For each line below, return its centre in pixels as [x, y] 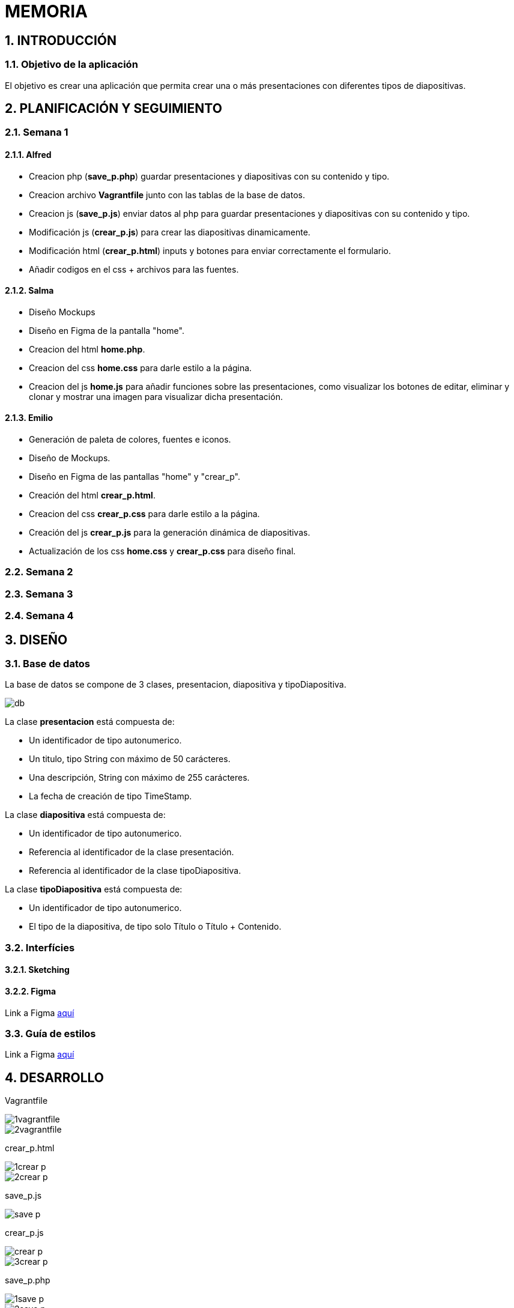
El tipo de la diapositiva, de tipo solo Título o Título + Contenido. [155, 927]
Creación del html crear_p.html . [92, 495]
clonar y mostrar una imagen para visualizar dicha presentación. [156, 396]
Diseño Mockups [62, 312]
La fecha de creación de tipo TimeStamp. [110, 796]
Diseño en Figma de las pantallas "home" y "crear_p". [135, 477]
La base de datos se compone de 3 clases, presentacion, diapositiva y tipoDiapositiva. [176, 685]
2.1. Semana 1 [37, 132]
